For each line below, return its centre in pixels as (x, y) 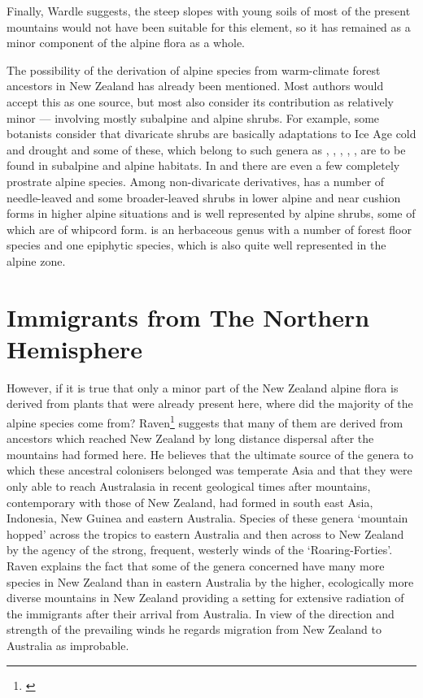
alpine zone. (36, 260)
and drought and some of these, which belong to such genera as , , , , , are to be (206, 149)
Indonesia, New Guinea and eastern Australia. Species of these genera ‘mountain (207, 518)
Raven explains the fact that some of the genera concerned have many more (196, 566)
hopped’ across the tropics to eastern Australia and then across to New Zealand (205, 533)
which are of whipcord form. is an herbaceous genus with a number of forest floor (209, 229)
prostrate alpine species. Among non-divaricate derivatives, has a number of (196, 181)
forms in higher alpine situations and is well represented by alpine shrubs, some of (211, 213)
